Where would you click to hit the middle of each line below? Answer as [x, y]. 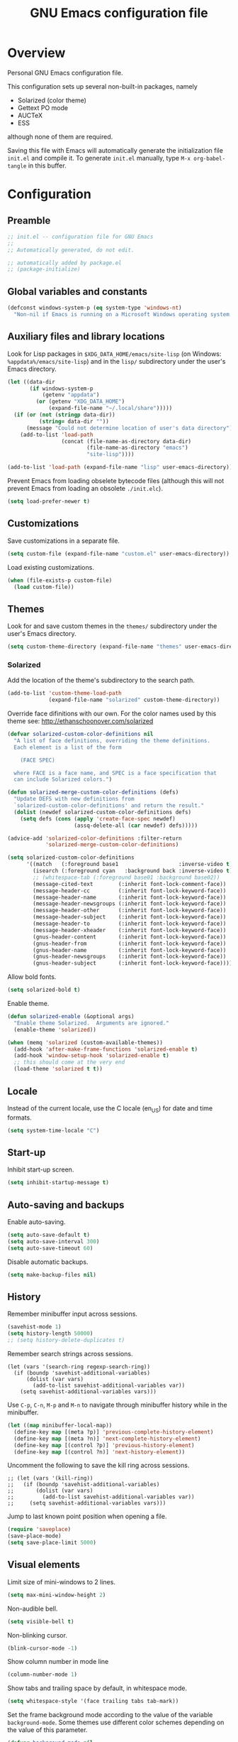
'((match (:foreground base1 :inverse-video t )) [131, 865]
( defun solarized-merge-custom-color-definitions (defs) [93, 792]
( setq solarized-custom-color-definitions [71, 858]
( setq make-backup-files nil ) [52, 1275]
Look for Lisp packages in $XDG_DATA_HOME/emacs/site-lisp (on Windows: [114, 354]
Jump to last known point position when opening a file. [87, 1516]
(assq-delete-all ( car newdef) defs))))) [136, 826]
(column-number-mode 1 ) [42, 1675]
